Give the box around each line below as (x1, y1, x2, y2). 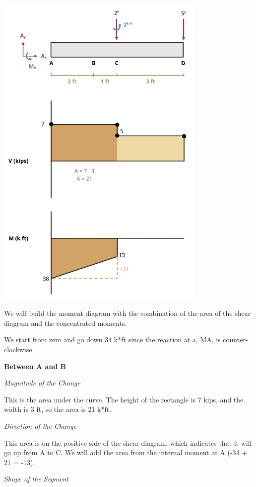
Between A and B (4, 361, 66, 371)
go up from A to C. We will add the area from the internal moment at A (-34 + (4, 447, 248, 458)
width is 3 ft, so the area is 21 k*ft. (4, 404, 112, 414)
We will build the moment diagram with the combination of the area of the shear (4, 308, 251, 318)
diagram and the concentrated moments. (4, 317, 127, 328)
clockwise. (4, 344, 34, 354)
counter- (223, 334, 248, 345)
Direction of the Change (4, 420, 77, 431)
